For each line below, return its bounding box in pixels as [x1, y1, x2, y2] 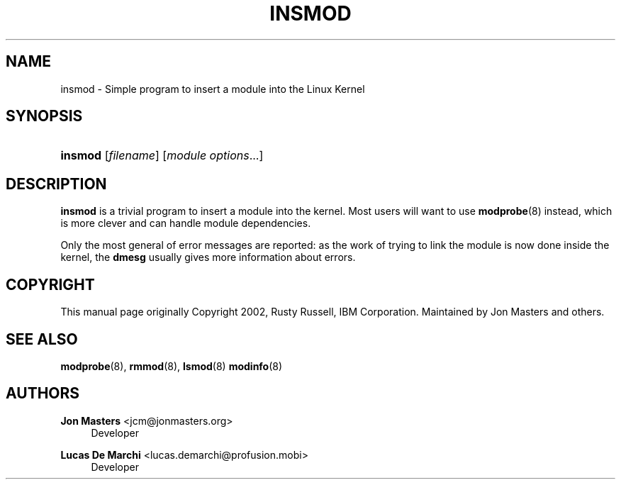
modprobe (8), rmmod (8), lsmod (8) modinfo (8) [60, 359, 283, 372]
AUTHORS [6, 384, 80, 403]
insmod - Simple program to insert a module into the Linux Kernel [60, 82, 365, 95]
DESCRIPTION [6, 174, 107, 193]
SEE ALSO [6, 330, 78, 348]
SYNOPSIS [6, 107, 83, 126]
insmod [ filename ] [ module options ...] [60, 148, 264, 163]
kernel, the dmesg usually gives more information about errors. [60, 251, 356, 264]
